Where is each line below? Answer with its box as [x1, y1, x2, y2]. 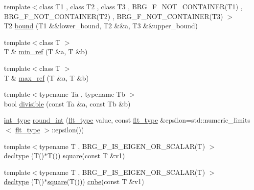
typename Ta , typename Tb [39, 89, 125, 99]
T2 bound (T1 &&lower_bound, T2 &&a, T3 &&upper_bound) [4, 21, 198, 31]
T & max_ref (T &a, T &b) [4, 72, 89, 83]
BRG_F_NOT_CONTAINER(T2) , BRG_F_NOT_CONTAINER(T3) [4, 11, 223, 21]
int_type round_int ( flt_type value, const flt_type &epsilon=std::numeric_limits [4, 115, 250, 125]
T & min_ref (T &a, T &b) [4, 46, 88, 57]
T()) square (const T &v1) [47, 150, 125, 161]
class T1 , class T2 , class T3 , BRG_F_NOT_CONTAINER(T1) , [39, 1, 243, 11]
